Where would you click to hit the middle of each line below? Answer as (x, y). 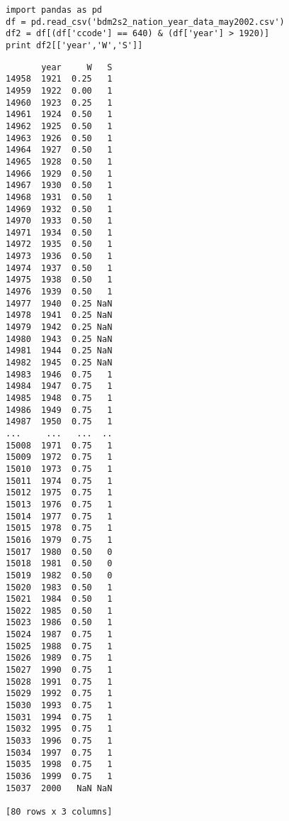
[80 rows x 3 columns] (59, 811)
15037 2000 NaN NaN (59, 788)
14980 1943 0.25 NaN (59, 339)
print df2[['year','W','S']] (74, 45)
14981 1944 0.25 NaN (59, 351)
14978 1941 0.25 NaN (59, 315)
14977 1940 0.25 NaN (59, 303)
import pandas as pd (54, 10)
